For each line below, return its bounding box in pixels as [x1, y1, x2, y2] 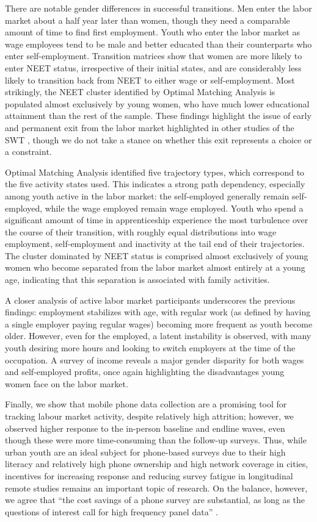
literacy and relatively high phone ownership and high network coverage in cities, [5, 457, 308, 470]
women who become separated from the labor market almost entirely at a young [5, 261, 305, 274]
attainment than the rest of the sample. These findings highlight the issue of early [5, 109, 312, 122]
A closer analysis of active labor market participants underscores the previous [5, 293, 296, 306]
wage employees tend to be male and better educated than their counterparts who [5, 37, 312, 50]
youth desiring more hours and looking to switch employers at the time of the [5, 341, 296, 354]
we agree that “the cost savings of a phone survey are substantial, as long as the [5, 493, 305, 506]
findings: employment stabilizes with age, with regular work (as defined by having [5, 306, 311, 318]
